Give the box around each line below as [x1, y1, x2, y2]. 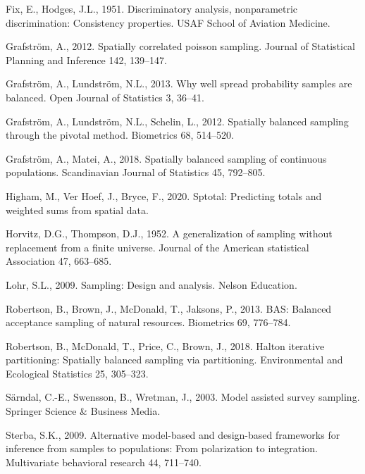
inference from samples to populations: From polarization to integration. [6, 441, 318, 456]
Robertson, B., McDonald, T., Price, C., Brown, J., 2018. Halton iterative [6, 338, 325, 353]
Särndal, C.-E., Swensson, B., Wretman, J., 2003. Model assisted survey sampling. [6, 389, 360, 404]
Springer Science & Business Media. [6, 404, 161, 418]
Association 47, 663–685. [6, 254, 112, 268]
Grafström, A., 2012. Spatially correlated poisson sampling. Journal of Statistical [6, 39, 355, 54]
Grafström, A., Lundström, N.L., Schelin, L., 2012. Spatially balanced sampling [6, 113, 349, 128]
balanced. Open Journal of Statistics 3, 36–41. [6, 89, 204, 104]
